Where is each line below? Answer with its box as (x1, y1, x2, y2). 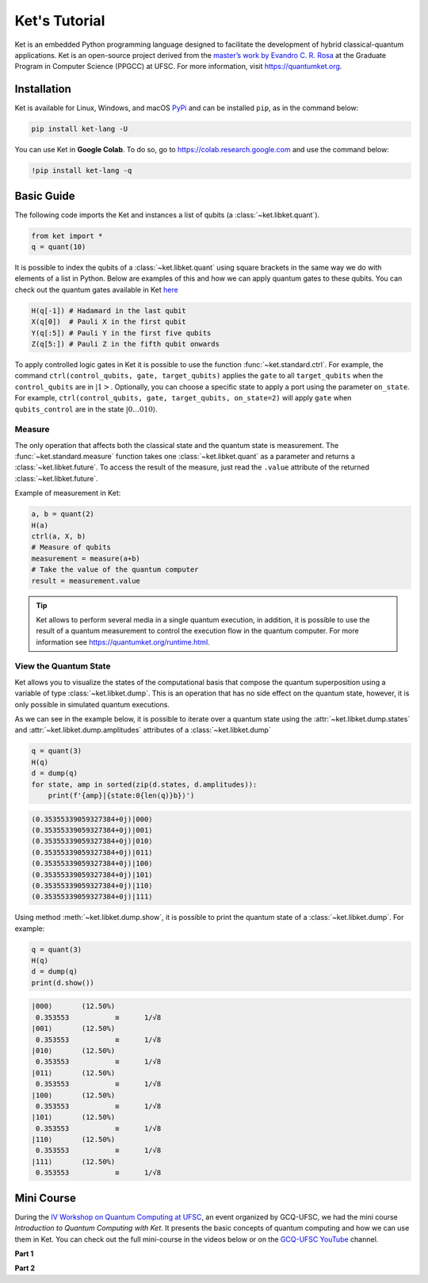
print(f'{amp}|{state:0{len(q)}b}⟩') (48, 791, 195, 800)
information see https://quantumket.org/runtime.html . (36, 637, 210, 646)
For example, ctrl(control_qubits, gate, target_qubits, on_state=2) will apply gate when (14, 393, 352, 403)
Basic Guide (14, 189, 75, 202)
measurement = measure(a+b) (31, 553, 140, 563)
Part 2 (14, 1263, 36, 1273)
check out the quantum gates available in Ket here (14, 285, 178, 294)
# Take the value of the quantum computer (31, 565, 199, 574)
